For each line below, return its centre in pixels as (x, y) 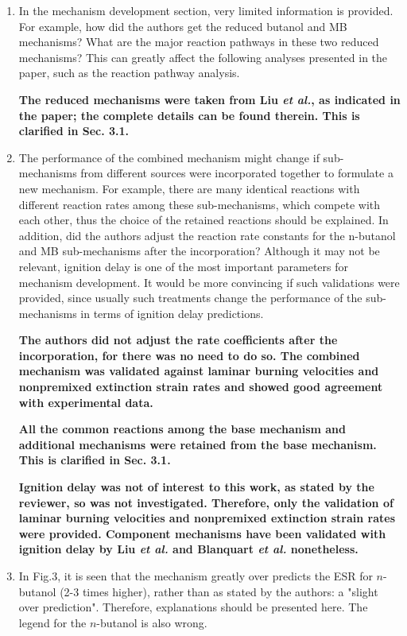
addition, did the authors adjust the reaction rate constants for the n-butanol (207, 235)
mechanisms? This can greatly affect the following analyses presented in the (203, 57)
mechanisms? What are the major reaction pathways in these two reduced (199, 42)
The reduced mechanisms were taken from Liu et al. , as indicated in (209, 99)
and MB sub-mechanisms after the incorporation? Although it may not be (199, 251)
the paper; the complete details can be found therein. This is (189, 115)
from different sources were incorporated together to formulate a (237, 173)
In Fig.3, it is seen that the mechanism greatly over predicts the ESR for (196, 576)
